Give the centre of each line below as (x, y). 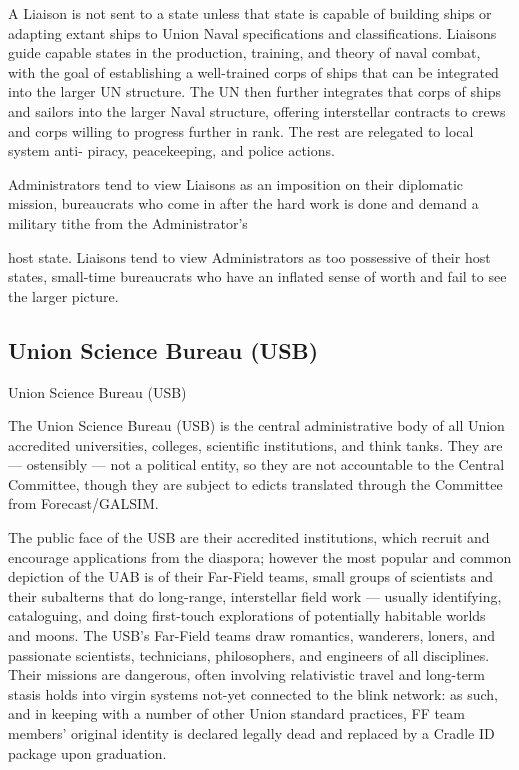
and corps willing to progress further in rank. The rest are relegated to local (241, 130)
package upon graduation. (87, 752)
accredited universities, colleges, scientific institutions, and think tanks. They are (255, 444)
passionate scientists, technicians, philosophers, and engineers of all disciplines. (249, 654)
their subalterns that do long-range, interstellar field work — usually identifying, (255, 595)
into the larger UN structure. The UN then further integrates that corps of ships (255, 91)
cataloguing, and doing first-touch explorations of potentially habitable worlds (247, 615)
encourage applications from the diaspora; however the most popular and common (260, 556)
